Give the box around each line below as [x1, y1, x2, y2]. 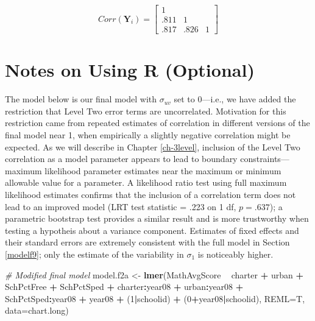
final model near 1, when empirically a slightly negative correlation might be [5, 129, 291, 141]
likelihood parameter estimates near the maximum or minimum [44, 164, 281, 177]
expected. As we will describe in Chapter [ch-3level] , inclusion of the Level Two [5, 140, 300, 153]
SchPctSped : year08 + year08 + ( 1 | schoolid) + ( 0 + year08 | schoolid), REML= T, [5, 292, 305, 305]
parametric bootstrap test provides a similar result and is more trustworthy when [5, 212, 309, 225]
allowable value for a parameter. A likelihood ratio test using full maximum [5, 176, 287, 189]
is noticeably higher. [197, 247, 274, 260]
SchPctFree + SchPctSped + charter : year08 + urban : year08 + [5, 280, 244, 293]
